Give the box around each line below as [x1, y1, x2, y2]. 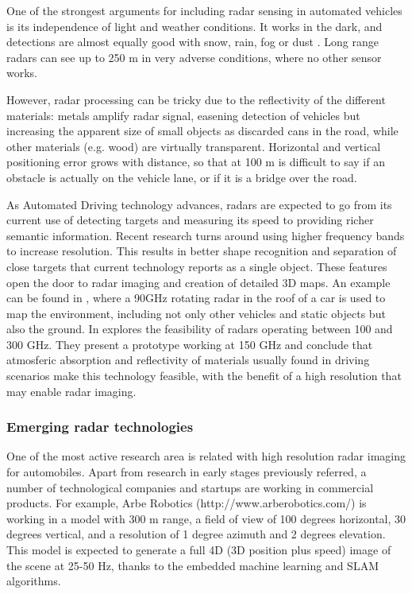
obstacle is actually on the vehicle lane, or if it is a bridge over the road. [6, 169, 357, 185]
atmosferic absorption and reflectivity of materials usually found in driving [6, 351, 370, 368]
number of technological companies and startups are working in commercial [6, 479, 374, 495]
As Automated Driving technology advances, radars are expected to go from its [6, 196, 392, 212]
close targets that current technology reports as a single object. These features [6, 258, 387, 274]
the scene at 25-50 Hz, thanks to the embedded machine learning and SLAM [6, 557, 379, 573]
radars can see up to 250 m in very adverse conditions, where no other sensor [6, 49, 382, 65]
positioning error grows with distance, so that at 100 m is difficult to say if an [6, 153, 385, 170]
